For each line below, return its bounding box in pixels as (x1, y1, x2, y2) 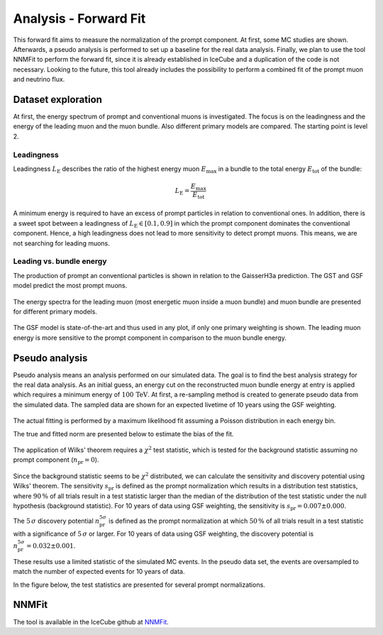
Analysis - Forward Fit (13, 11, 146, 26)
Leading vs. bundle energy (13, 256, 107, 266)
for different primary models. (13, 307, 97, 316)
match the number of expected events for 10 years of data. (13, 568, 185, 576)
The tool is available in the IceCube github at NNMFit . (13, 617, 170, 626)
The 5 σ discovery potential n (13, 517, 100, 525)
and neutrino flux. (13, 75, 65, 84)
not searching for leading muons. (13, 238, 110, 248)
